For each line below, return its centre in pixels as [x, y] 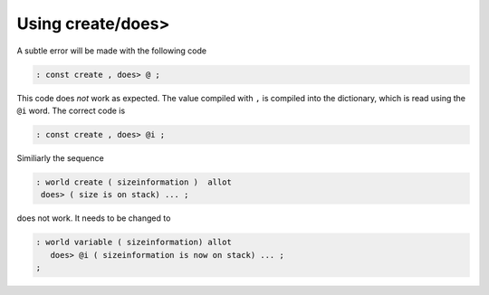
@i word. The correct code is [71, 110]
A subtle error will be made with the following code [112, 51]
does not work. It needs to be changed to [94, 218]
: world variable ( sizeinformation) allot [134, 243]
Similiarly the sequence [60, 157]
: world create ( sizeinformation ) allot [134, 182]
